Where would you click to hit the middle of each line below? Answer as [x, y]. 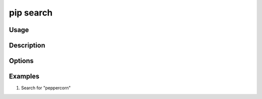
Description [27, 45]
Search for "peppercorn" [46, 88]
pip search [31, 13]
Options [21, 61]
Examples [24, 76]
